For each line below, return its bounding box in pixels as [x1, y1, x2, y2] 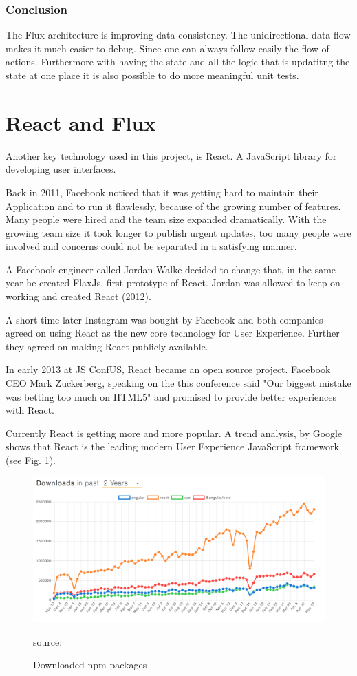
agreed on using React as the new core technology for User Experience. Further [6, 326, 340, 340]
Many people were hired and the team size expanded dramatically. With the [6, 212, 327, 226]
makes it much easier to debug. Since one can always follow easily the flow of [6, 41, 329, 55]
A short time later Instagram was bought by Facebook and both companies [6, 312, 323, 326]
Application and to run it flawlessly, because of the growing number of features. [6, 198, 341, 213]
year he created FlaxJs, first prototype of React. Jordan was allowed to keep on [6, 275, 340, 290]
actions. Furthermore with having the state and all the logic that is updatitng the [6, 54, 350, 69]
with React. [6, 403, 54, 417]
